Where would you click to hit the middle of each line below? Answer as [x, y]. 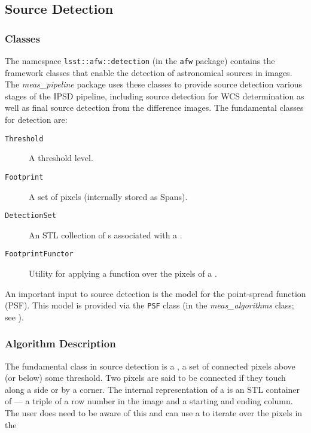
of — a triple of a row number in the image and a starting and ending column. [149, 401]
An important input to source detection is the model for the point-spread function [155, 293]
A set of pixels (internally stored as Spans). [108, 196]
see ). [14, 317]
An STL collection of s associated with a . [106, 234]
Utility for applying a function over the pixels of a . [123, 273]
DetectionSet [31, 216]
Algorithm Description [60, 343]
